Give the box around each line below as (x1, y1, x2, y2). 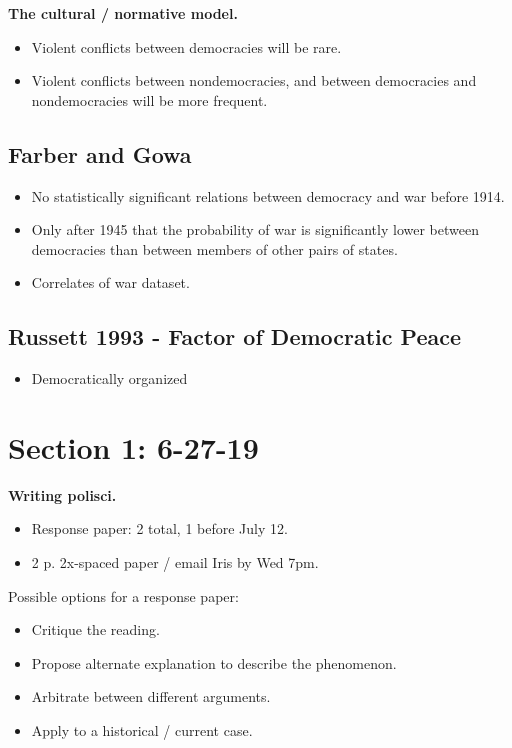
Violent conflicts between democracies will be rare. (31, 36, 342, 57)
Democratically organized (31, 368, 188, 389)
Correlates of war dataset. (31, 272, 190, 293)
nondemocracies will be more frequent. (31, 89, 268, 110)
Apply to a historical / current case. (31, 720, 253, 741)
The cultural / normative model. (8, 3, 238, 23)
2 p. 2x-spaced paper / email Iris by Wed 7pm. (31, 552, 319, 573)
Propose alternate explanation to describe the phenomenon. (31, 652, 397, 673)
